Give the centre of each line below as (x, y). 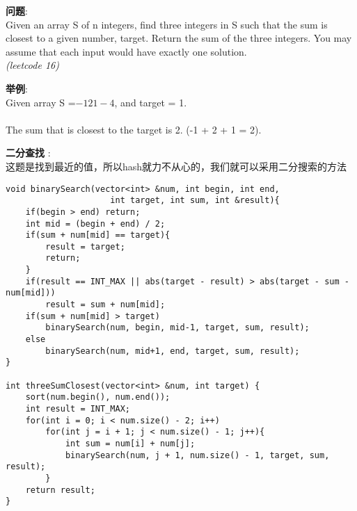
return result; (60, 490)
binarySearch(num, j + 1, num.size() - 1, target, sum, (197, 455)
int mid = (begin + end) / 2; (95, 224)
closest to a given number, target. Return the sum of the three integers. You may (179, 38)
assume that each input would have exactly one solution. (126, 51)
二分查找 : (28, 153)
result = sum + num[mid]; (105, 305)
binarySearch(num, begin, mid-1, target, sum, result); (177, 328)
